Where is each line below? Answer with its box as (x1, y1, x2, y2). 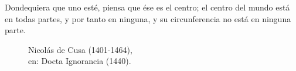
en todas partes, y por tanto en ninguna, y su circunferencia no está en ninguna (5, 12, 291, 24)
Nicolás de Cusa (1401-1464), (28, 43, 132, 55)
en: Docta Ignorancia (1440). (28, 55, 131, 67)
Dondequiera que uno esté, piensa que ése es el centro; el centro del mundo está (5, 1, 290, 13)
